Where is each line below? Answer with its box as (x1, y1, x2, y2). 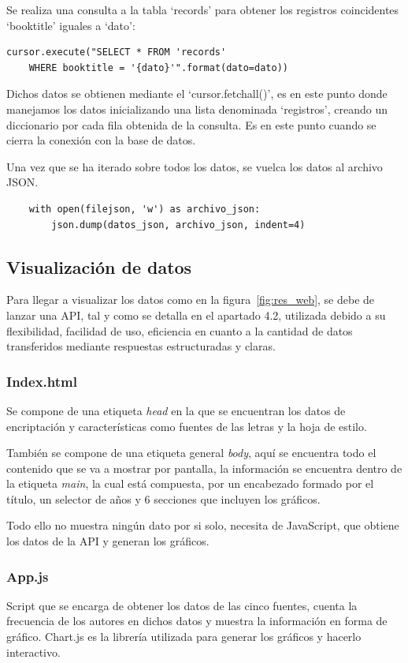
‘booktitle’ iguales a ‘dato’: (6, 17, 135, 33)
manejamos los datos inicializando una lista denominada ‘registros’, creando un (6, 100, 388, 117)
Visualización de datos (6, 254, 192, 279)
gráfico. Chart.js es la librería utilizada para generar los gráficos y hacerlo (6, 628, 362, 645)
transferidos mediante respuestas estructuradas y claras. (6, 338, 276, 354)
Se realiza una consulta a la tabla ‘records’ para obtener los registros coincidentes (6, 2, 399, 17)
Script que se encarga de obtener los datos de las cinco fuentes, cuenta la (6, 597, 358, 613)
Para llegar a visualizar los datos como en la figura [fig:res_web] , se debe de (6, 291, 375, 308)
